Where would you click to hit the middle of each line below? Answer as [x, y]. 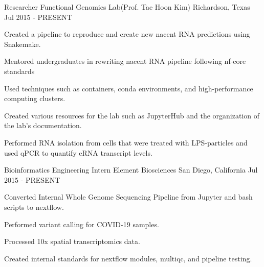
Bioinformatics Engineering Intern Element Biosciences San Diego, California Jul [131, 170]
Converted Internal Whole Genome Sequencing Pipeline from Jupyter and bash [128, 197]
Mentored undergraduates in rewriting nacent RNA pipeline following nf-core [125, 61]
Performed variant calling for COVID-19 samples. [82, 224]
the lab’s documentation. [43, 125]
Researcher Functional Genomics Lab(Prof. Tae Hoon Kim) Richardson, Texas [127, 7]
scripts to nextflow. [34, 207]
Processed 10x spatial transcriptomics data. [72, 241]
